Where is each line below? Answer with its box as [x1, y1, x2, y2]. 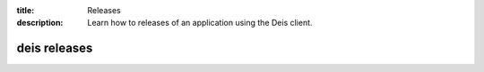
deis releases [16, 41, 93, 56]
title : [16, 5, 35, 15]
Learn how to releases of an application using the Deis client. [87, 18, 313, 28]
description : [16, 18, 64, 28]
